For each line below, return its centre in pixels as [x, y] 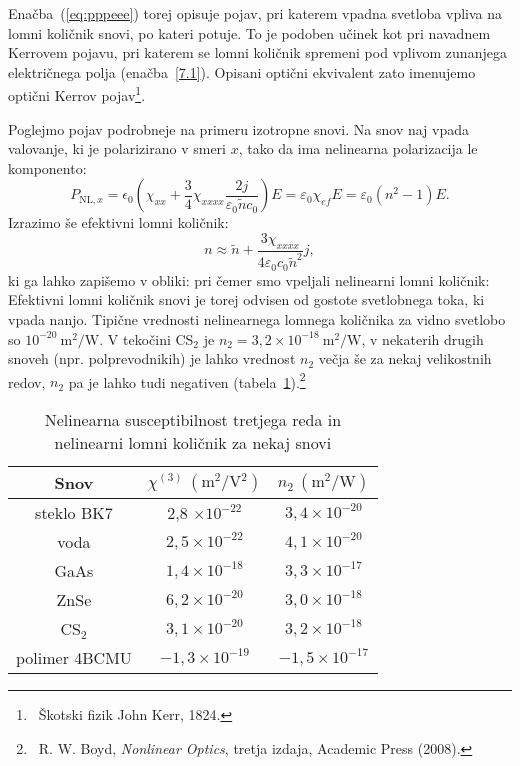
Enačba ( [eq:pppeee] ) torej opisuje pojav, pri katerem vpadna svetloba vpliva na [255, 13]
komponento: [47, 167]
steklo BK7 [74, 513]
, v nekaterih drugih [422, 338]
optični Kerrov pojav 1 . [77, 94]
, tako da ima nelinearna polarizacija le [358, 148]
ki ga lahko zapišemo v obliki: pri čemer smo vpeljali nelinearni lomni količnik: [249, 279]
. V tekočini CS [146, 338]
